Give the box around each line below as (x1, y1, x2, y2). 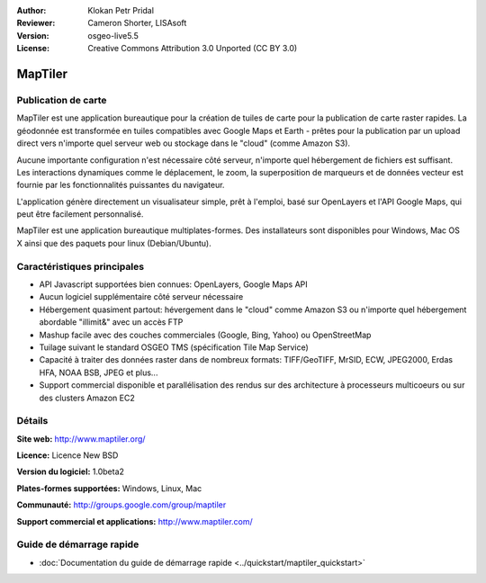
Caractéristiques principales (16, 260, 144, 273)
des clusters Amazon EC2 (39, 392, 135, 403)
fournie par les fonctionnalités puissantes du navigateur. (16, 180, 225, 191)
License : (16, 43, 49, 54)
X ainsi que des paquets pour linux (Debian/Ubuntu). (16, 238, 211, 248)
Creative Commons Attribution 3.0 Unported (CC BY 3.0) (87, 43, 298, 54)
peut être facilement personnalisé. (16, 209, 144, 220)
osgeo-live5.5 (87, 30, 139, 40)
